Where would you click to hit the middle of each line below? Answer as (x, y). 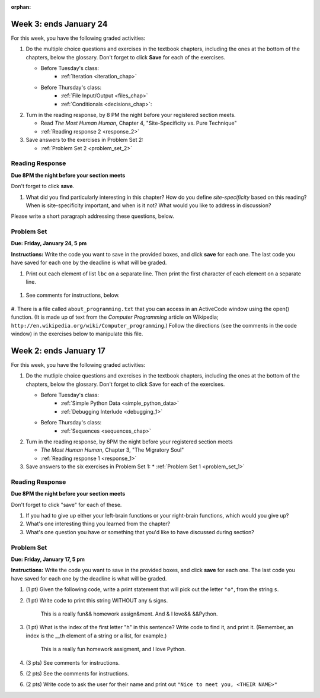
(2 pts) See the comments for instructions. (77, 673)
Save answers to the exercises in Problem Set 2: (84, 140)
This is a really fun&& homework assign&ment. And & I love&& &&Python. (129, 614)
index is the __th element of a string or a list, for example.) (96, 636)
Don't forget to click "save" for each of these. (66, 505)
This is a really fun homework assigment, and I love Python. (113, 649)
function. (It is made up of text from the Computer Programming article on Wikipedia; (115, 317)
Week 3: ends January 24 (59, 24)
